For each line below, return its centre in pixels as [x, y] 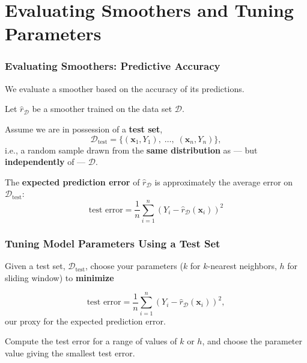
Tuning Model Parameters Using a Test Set [113, 243]
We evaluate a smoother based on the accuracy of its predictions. [125, 88]
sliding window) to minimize [59, 277]
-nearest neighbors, [242, 266]
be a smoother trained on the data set [102, 109]
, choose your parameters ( [134, 266]
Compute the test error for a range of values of [91, 341]
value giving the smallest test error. [70, 352]
